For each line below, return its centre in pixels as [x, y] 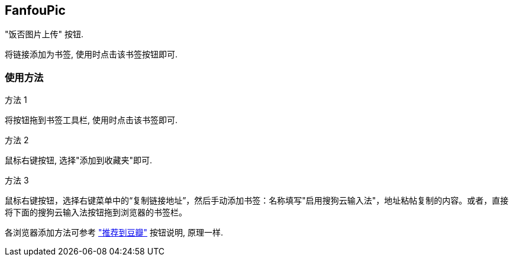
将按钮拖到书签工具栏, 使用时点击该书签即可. [91, 120]
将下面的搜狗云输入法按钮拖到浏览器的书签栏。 [96, 212]
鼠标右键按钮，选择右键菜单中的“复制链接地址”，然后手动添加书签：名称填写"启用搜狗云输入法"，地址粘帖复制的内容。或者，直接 [257, 201]
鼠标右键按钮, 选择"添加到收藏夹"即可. [79, 160]
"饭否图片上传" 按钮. [44, 34]
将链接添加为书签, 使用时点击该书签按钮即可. [91, 54]
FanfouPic [35, 10]
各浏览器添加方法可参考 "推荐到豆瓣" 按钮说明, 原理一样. [114, 233]
